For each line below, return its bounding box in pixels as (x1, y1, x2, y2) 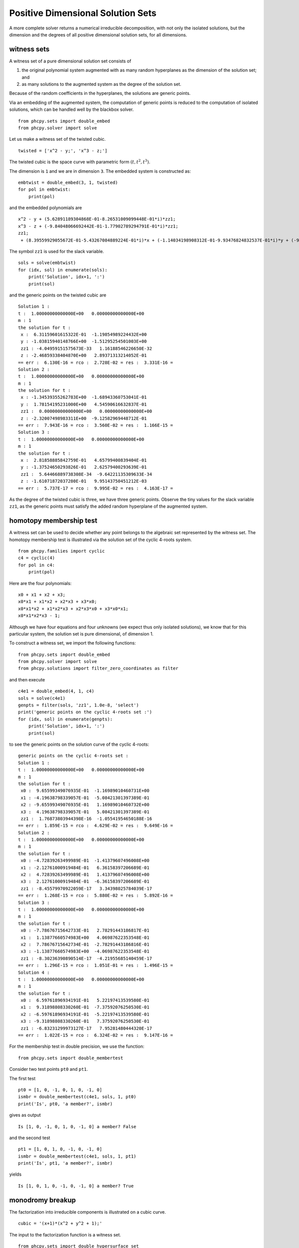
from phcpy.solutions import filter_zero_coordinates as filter (18, 665, 179, 671)
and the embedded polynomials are (9, 205, 82, 211)
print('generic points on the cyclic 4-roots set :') (18, 709, 152, 715)
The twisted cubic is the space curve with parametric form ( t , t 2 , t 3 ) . (9, 158, 150, 165)
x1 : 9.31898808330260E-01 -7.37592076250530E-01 (20, 1004, 149, 1010)
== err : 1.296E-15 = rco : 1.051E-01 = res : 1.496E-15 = (18, 962, 173, 968)
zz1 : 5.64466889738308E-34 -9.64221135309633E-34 (20, 471, 152, 477)
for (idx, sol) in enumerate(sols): (18, 267, 108, 273)
